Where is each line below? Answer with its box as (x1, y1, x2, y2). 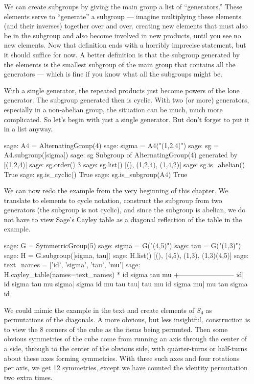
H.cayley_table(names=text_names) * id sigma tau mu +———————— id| (4, 269, 244, 279)
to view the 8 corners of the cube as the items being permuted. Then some (4, 324, 228, 334)
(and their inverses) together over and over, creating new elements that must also (4, 21, 248, 31)
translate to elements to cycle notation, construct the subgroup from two (4, 195, 222, 205)
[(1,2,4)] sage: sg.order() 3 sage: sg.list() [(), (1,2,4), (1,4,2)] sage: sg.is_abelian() (4, 159, 245, 169)
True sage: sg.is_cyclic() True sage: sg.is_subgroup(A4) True (4, 169, 187, 179)
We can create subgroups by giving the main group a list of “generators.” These (4, 1, 243, 11)
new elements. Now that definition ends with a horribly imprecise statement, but (4, 40, 246, 50)
